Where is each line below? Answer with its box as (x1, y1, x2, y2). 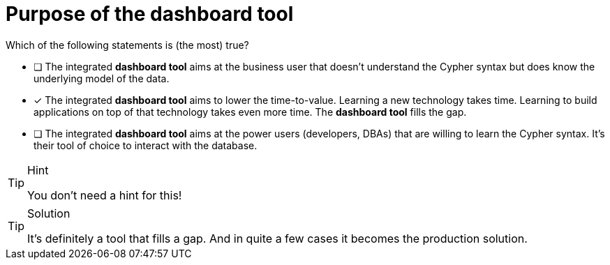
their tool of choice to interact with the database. (34, 139, 258, 151)
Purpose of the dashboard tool (6, 2, 294, 26)
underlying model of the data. (34, 72, 170, 84)
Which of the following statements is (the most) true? (6, 38, 249, 51)
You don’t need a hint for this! (27, 188, 182, 202)
